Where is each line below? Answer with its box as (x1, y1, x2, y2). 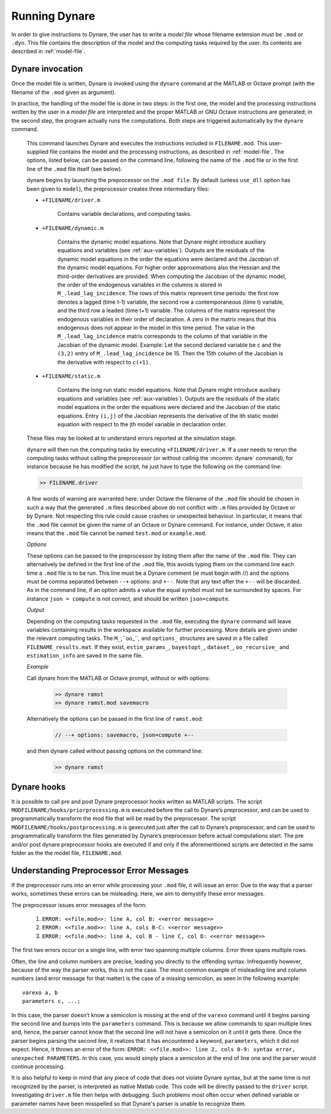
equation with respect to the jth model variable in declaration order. (57, 420, 227, 428)
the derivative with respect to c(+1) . (57, 358, 151, 366)
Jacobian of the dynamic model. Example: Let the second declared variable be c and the (57, 341, 281, 348)
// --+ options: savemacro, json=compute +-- (55, 732, 194, 739)
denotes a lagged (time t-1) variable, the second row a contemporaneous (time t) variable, (57, 298, 284, 305)
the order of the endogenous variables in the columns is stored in (57, 281, 223, 288)
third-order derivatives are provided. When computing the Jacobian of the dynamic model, (57, 272, 286, 280)
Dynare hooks (11, 782, 66, 792)
